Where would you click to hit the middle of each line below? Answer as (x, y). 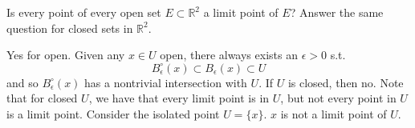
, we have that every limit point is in (179, 98)
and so (22, 82)
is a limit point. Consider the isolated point (113, 113)
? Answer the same (337, 12)
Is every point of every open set (84, 12)
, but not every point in (338, 98)
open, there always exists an (229, 55)
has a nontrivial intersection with (166, 82)
